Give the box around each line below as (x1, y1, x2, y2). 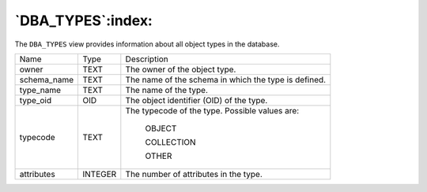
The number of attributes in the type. (125, 168, 263, 179)
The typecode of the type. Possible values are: (125, 105, 300, 116)
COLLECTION (145, 136, 197, 147)
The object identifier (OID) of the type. (125, 94, 268, 105)
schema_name (19, 74, 74, 85)
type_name (19, 84, 62, 95)
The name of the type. (125, 84, 209, 95)
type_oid (19, 94, 51, 105)
